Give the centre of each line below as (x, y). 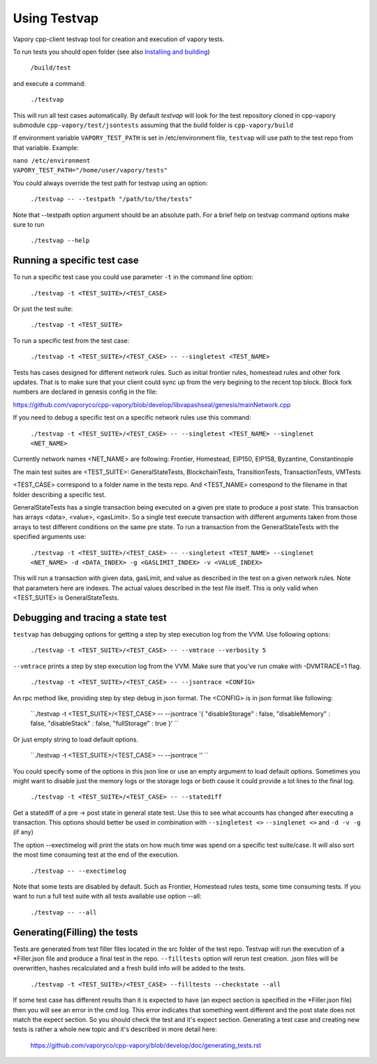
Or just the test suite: (43, 309)
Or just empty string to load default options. (76, 739)
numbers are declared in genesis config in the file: (85, 392)
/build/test (51, 68)
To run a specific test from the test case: (71, 340)
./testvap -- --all (64, 912)
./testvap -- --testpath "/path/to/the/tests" (111, 199)
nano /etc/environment (52, 161)
